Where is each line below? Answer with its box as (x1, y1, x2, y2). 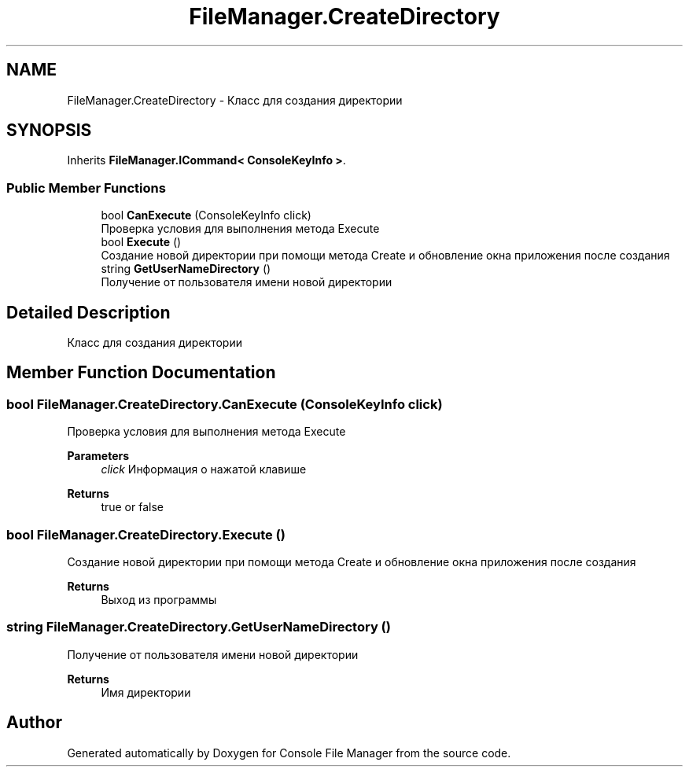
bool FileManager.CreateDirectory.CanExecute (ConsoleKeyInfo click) (6, 396, 443, 412)
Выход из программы (101, 593, 217, 606)
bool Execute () (101, 235, 182, 249)
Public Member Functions (6, 179, 166, 196)
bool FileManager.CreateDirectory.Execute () (6, 526, 286, 543)
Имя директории (101, 685, 191, 699)
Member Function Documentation (6, 363, 276, 383)
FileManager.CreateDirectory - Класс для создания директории (67, 93, 403, 107)
